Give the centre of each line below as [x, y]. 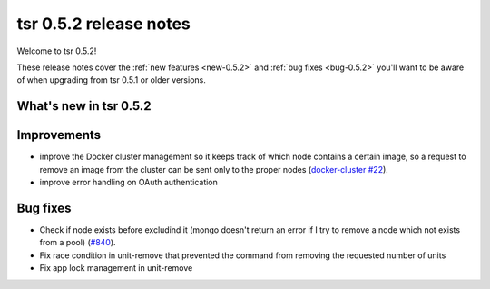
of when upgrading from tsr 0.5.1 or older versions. [111, 80]
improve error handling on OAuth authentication [128, 183]
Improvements [59, 135]
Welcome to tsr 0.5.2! [57, 51]
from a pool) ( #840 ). [78, 243]
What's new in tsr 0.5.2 [84, 106]
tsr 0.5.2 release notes [103, 24]
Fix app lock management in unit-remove [116, 268]
